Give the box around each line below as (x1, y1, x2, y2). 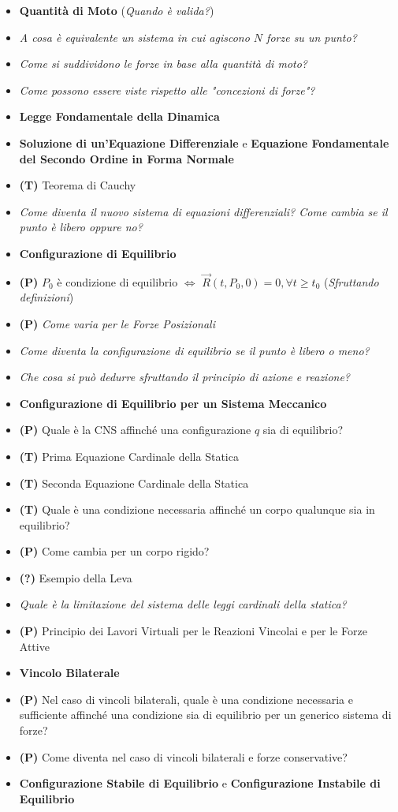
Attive (19, 638, 50, 654)
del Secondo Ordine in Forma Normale (19, 150, 234, 167)
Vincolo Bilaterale (19, 664, 120, 681)
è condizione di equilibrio (57, 273, 178, 290)
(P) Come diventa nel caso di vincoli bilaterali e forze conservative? (19, 748, 348, 765)
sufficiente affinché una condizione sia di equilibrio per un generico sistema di (19, 706, 392, 723)
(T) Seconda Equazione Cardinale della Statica (19, 474, 249, 491)
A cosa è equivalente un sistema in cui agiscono (19, 28, 250, 45)
